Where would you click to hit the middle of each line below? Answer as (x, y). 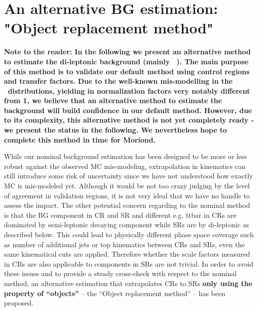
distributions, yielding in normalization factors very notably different (129, 90)
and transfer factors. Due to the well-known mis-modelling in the (118, 81)
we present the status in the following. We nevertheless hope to (116, 130)
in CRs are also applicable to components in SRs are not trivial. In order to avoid (129, 263)
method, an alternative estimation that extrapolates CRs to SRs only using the (128, 283)
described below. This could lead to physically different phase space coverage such (129, 234)
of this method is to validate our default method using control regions (127, 71)
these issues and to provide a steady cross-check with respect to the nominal (120, 273)
